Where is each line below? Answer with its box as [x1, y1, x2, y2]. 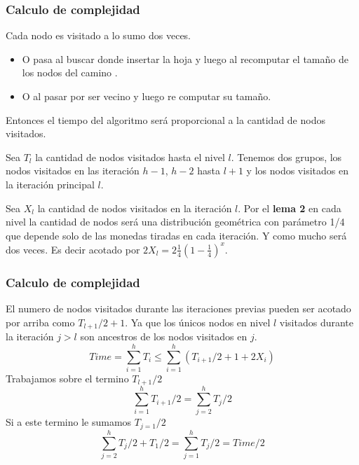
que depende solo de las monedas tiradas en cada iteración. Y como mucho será [6, 228, 347, 242]
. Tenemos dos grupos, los [231, 149, 342, 164]
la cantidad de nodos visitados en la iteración [37, 200, 232, 215]
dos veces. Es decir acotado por [6, 242, 140, 256]
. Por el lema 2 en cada [238, 200, 341, 215]
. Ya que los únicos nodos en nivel [125, 314, 271, 329]
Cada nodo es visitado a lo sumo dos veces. [6, 28, 191, 43]
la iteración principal [6, 176, 95, 191]
